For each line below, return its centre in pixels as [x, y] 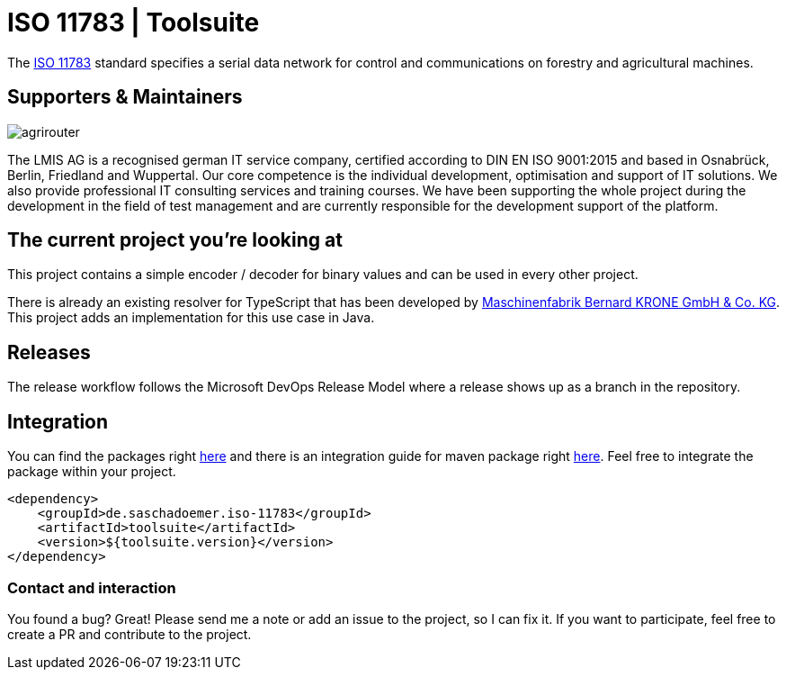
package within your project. [92, 472]
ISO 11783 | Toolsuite [134, 23]
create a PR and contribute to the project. [130, 634]
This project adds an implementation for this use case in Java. [191, 318]
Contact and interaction [92, 587]
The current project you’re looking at [175, 240]
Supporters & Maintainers [125, 97]
